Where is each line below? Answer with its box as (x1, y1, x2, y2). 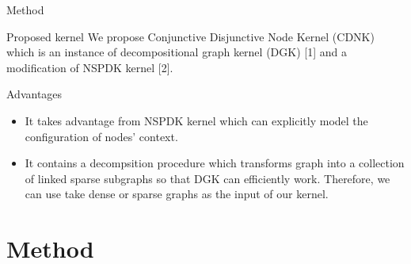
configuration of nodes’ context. (25, 128, 178, 144)
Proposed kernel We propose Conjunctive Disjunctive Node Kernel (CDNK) (6, 28, 375, 44)
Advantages (6, 86, 63, 102)
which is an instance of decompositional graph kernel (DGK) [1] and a (6, 44, 347, 60)
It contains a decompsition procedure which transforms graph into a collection (25, 155, 405, 171)
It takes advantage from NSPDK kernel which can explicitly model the (25, 112, 368, 128)
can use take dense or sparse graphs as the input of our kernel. (25, 186, 329, 202)
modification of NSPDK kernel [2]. (6, 59, 173, 75)
